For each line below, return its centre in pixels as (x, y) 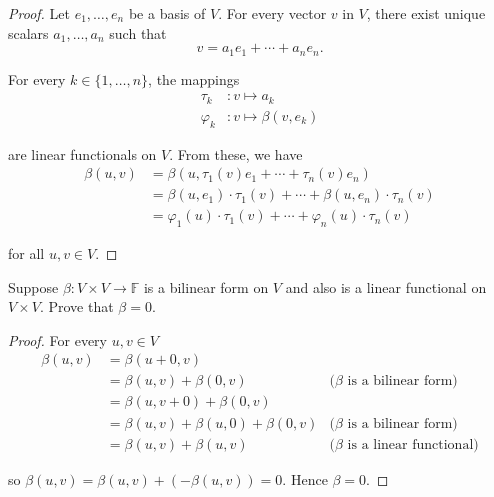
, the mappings (194, 78)
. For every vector (272, 13)
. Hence (305, 478)
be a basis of (167, 13)
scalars (28, 32)
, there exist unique (426, 13)
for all (26, 253)
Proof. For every (57, 339)
